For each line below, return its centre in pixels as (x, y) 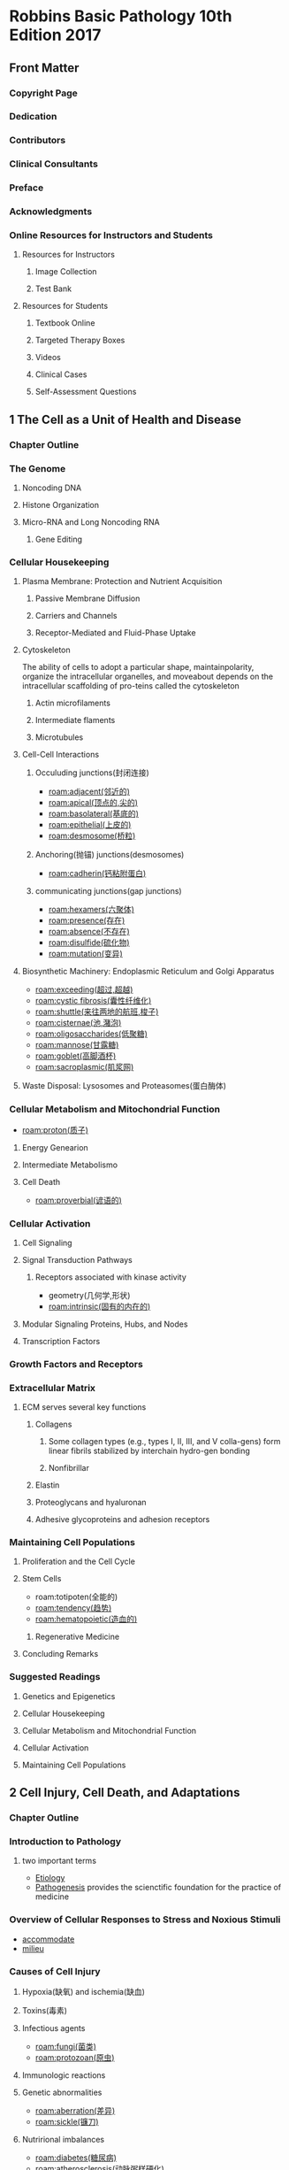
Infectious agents (53, 2028)
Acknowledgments (51, 212)
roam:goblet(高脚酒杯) (76, 1056)
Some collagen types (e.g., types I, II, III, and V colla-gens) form (164, 1442)
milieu (33, 1948)
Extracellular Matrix (52, 1388)
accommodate (48, 1939)
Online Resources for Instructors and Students (111, 235)
